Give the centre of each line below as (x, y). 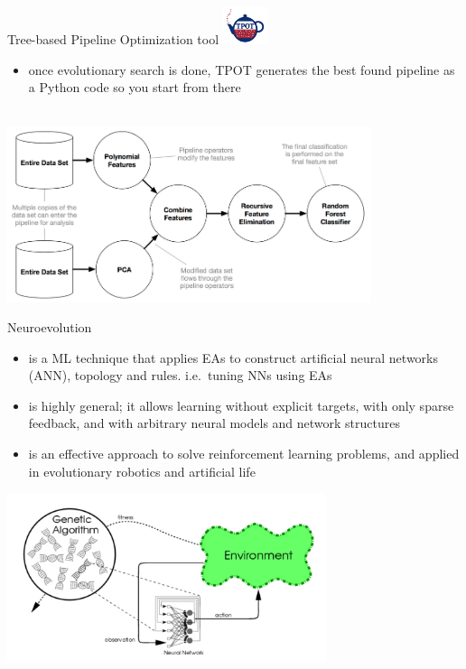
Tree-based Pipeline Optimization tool (113, 38)
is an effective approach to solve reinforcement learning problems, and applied (244, 454)
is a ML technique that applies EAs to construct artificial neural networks (233, 357)
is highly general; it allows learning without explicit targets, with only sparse (241, 405)
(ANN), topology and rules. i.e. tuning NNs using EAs (180, 375)
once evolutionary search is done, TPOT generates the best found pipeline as (242, 69)
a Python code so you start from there (135, 87)
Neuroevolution (50, 327)
